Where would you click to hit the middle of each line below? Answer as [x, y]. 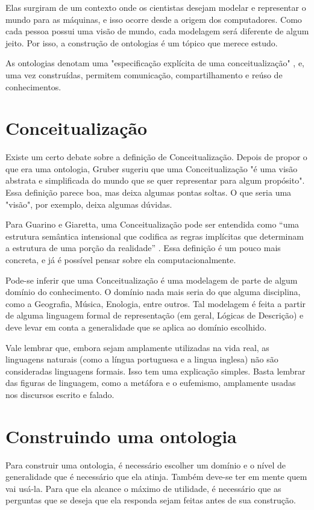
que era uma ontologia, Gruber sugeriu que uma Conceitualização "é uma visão [152, 168]
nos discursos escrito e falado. [60, 394]
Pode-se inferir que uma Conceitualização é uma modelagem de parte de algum [152, 280]
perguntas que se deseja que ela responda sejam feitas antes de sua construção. [151, 500]
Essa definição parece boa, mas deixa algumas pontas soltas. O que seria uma [149, 192]
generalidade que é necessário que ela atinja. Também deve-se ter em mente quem [156, 477]
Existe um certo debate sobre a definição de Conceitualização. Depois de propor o [156, 157]
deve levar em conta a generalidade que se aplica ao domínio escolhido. [136, 327]
